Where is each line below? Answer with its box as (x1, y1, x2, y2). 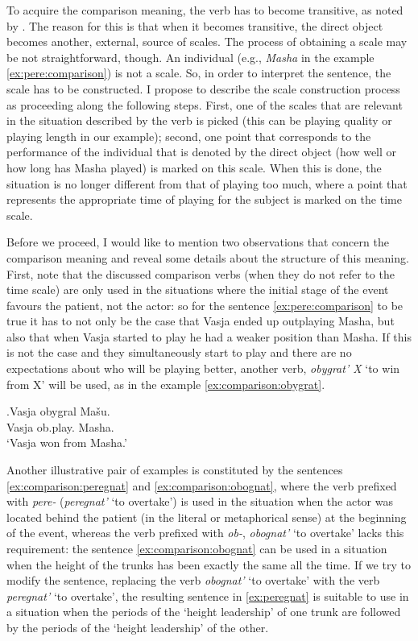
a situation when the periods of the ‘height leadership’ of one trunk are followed (6, 603, 401, 620)
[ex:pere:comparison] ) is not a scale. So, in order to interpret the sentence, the (6, 64, 391, 81)
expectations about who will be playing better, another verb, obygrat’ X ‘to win (6, 360, 400, 377)
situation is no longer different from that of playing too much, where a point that (6, 175, 408, 192)
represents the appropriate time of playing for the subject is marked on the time (6, 191, 402, 208)
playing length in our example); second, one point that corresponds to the (6, 127, 371, 144)
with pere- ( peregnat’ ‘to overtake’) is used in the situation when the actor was (6, 493, 394, 510)
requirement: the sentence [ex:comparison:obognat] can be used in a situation (6, 540, 387, 556)
